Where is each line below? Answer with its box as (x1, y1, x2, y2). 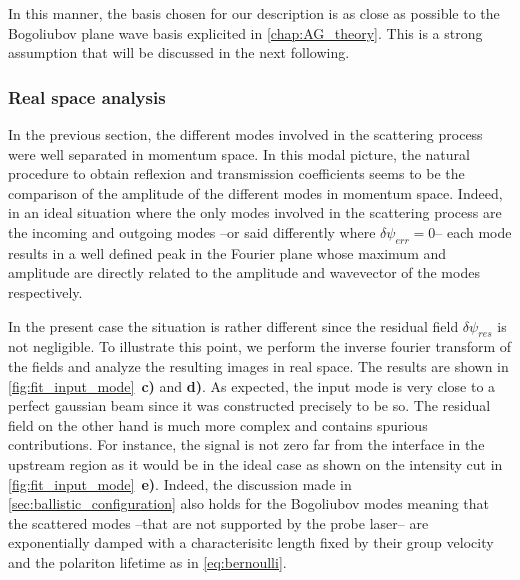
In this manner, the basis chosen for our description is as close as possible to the (8, 3, 500, 23)
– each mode (435, 221, 512, 242)
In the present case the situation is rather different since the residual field (8, 315, 459, 336)
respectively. (8, 281, 83, 302)
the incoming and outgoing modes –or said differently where (8, 221, 376, 242)
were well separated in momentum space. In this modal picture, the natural (8, 143, 470, 164)
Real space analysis (8, 84, 166, 109)
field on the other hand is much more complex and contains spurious (8, 414, 428, 435)
